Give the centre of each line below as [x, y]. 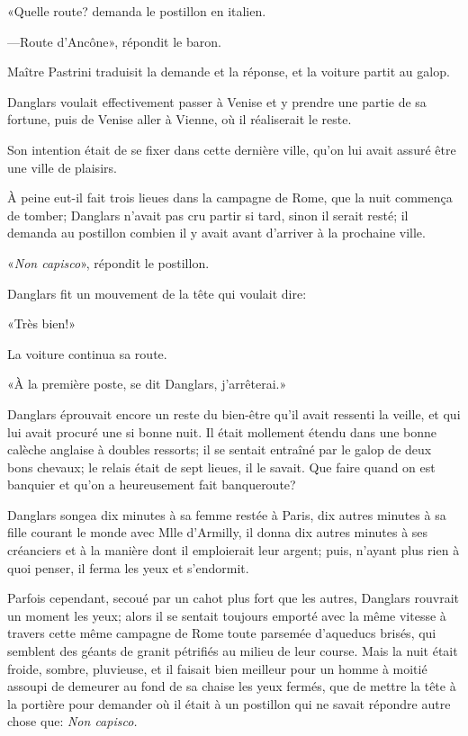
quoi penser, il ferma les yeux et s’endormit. [128, 567]
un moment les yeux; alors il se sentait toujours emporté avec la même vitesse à [227, 615]
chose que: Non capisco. [72, 721]
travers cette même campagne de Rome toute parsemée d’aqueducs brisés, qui [222, 633]
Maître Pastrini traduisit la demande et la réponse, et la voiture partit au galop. [229, 72]
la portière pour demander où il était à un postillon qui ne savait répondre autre [229, 703]
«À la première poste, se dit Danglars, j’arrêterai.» [147, 384]
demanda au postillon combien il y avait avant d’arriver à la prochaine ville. [216, 233]
